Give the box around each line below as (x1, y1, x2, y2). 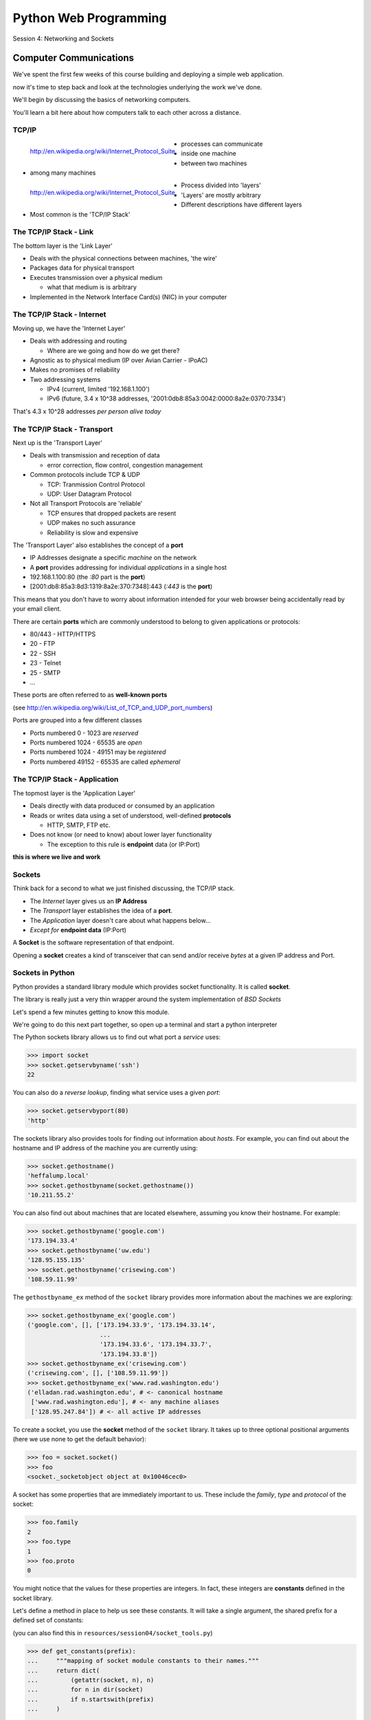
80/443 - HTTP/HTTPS (30, 630, 96, 638)
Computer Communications (12, 52, 134, 64)
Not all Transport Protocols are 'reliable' (30, 499, 143, 508)
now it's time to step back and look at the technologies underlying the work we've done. (12, 83, 262, 91)
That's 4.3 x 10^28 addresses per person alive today (12, 407, 161, 416)
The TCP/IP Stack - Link (12, 227, 94, 237)
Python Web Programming (12, 10, 167, 25)
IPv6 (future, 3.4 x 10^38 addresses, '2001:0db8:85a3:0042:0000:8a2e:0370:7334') (47, 394, 286, 402)
